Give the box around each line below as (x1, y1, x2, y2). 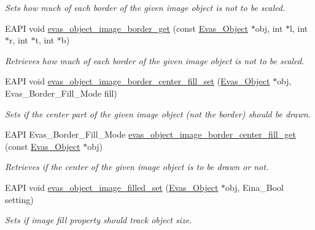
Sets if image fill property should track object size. (5, 213, 192, 226)
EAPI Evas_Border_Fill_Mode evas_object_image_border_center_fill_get (5, 128, 296, 141)
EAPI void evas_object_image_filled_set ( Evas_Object (5, 180, 219, 193)
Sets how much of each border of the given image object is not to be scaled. (5, 1, 286, 13)
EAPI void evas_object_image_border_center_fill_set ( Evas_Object (5, 75, 270, 87)
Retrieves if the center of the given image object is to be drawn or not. (5, 160, 269, 173)
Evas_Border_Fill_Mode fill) (5, 86, 117, 99)
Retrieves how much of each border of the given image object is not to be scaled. (5, 54, 305, 67)
